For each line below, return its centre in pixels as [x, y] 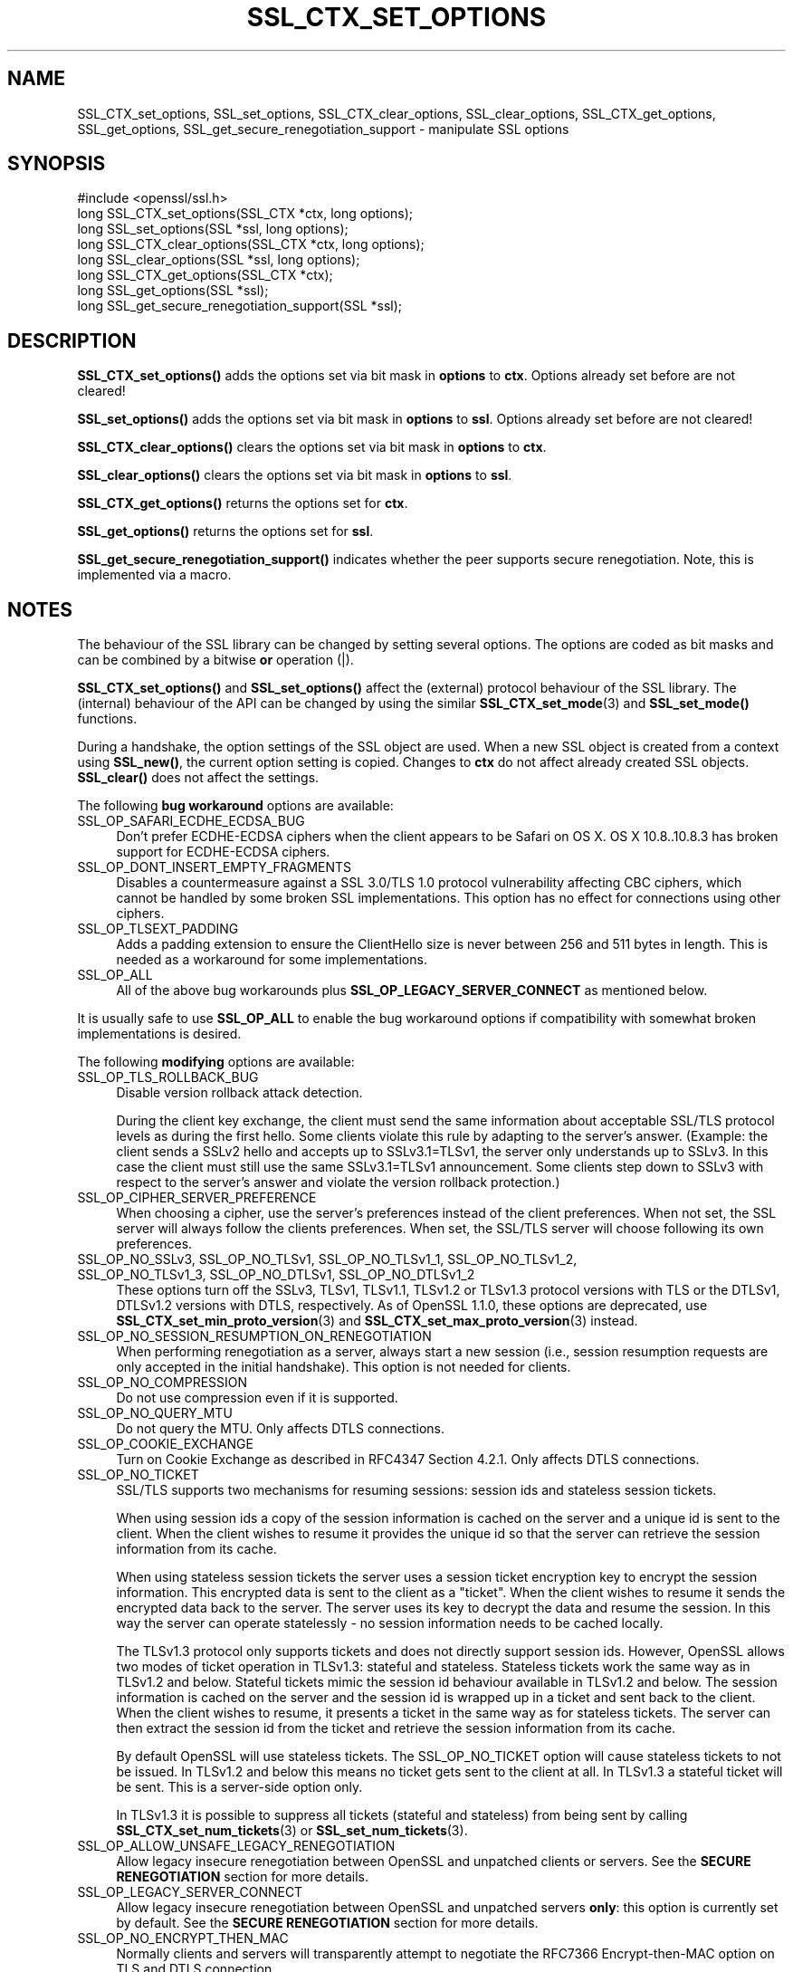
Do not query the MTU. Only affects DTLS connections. [281, 1429]
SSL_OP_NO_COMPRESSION [162, 1383]
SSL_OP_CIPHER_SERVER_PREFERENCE [197, 1198]
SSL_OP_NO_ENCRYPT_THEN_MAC [183, 1938]
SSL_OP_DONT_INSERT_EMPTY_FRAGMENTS [215, 867]
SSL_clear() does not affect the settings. [198, 778]
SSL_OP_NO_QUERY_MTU [155, 1413]
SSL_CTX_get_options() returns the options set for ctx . [243, 503]
